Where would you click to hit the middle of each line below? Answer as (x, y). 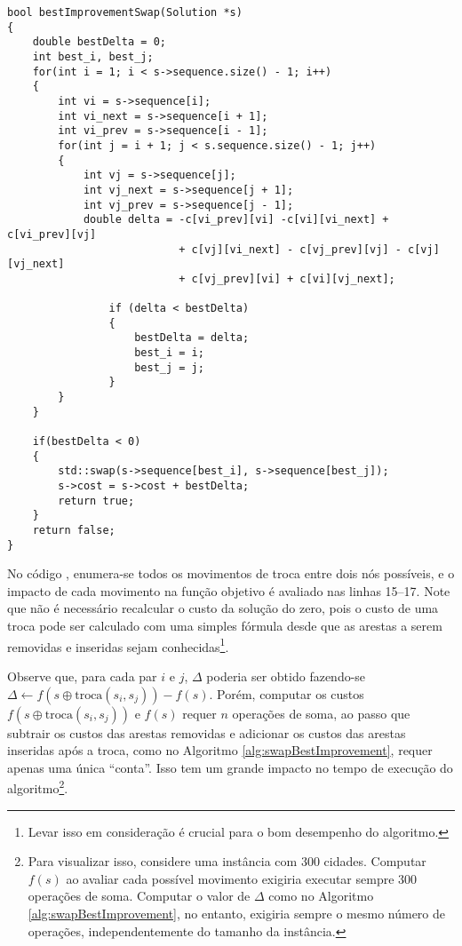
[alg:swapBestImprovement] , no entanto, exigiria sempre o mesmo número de (237, 913)
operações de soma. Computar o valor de (139, 896)
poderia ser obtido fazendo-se (286, 676)
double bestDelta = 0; (99, 42)
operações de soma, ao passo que (321, 713)
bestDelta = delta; (192, 338)
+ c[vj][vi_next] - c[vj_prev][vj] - (290, 249)
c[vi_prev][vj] (52, 234)
